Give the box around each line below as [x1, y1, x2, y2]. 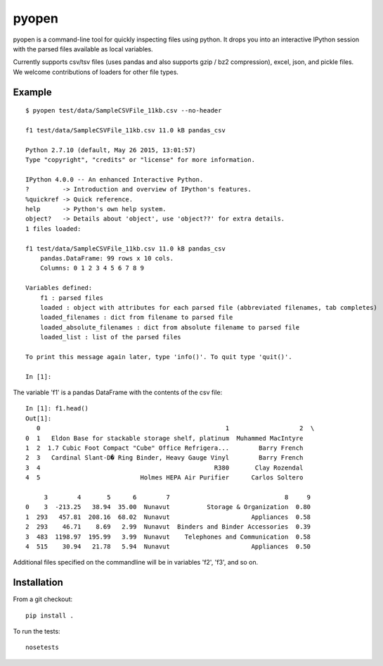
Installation [13, 577, 63, 589]
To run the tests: [13, 627, 60, 635]
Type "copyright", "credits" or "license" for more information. [25, 156, 256, 164]
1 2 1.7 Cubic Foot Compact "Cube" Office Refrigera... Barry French [25, 444, 304, 452]
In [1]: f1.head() [25, 405, 89, 413]
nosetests [25, 643, 59, 651]
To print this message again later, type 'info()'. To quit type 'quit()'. [25, 353, 292, 360]
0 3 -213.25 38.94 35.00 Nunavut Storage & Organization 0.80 [25, 503, 311, 511]
